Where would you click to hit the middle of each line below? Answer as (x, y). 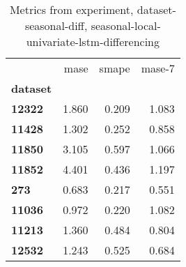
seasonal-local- (126, 25)
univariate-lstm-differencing (93, 41)
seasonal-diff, (56, 25)
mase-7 (158, 68)
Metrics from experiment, (71, 9)
